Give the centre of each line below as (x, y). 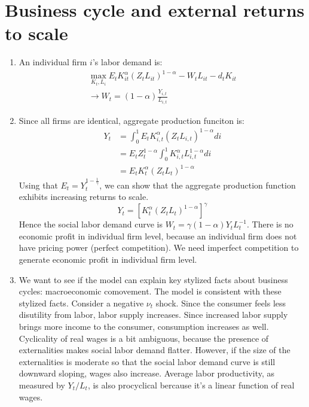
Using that (38, 185)
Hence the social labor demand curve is (91, 224)
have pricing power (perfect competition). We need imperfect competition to (159, 247)
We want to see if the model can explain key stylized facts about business (153, 279)
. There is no (270, 224)
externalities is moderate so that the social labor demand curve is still (147, 361)
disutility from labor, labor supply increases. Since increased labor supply (153, 315)
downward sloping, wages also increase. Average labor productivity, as (146, 373)
